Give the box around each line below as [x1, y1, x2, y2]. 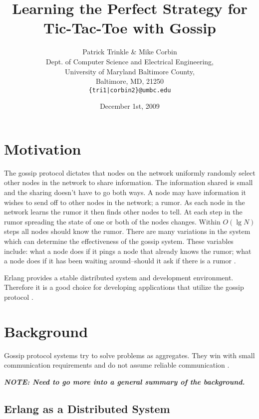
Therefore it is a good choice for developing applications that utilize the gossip [4, 282, 244, 292]
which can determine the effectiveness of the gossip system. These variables [4, 236, 234, 246]
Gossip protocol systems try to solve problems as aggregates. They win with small [4, 350, 255, 360]
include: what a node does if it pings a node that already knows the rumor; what [4, 245, 252, 256]
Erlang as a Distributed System [4, 401, 170, 416]
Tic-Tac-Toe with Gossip [43, 17, 216, 38]
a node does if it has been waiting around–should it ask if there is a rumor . [4, 255, 236, 266]
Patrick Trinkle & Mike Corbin [82, 46, 177, 57]
